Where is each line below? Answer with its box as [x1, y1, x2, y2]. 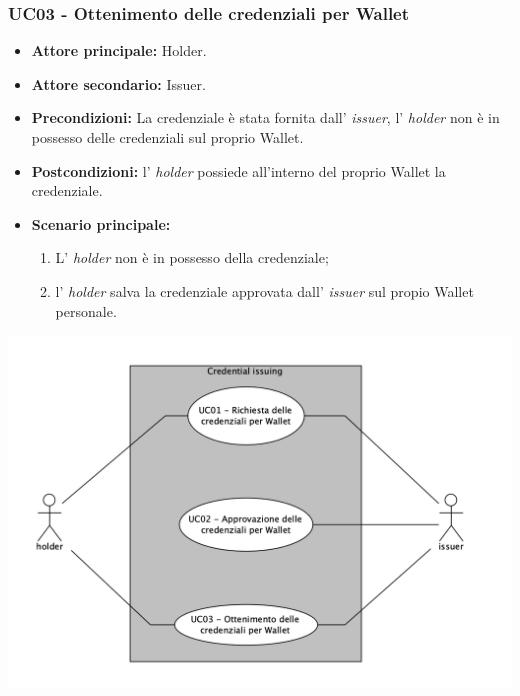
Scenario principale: [31, 213, 171, 234]
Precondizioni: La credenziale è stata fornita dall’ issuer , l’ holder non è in [31, 107, 500, 128]
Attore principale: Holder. [31, 40, 207, 61]
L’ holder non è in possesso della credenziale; [55, 247, 329, 268]
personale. [55, 300, 117, 321]
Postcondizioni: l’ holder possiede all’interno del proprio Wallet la [31, 160, 446, 181]
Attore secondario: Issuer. [31, 73, 206, 94]
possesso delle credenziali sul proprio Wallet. [31, 127, 304, 147]
